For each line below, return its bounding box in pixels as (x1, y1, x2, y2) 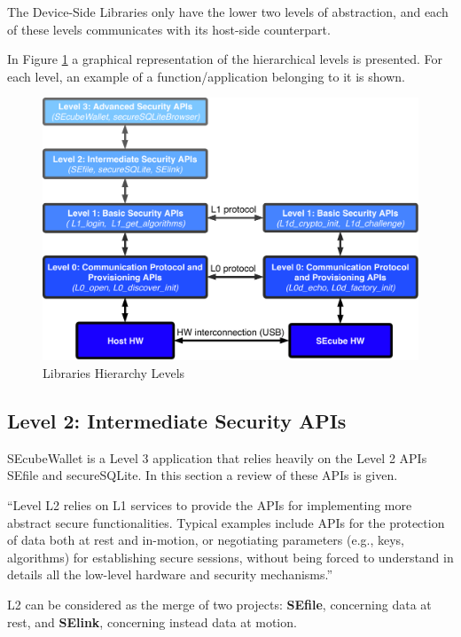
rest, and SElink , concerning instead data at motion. (7, 612, 297, 631)
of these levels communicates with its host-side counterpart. (7, 20, 331, 38)
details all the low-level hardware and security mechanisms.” (7, 565, 333, 584)
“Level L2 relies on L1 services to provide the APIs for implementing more (7, 496, 412, 514)
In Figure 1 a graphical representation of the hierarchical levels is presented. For (7, 50, 443, 68)
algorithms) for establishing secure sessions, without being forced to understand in (7, 547, 454, 566)
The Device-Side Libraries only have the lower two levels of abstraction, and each (7, 3, 449, 20)
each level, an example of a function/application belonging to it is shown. (7, 67, 405, 85)
